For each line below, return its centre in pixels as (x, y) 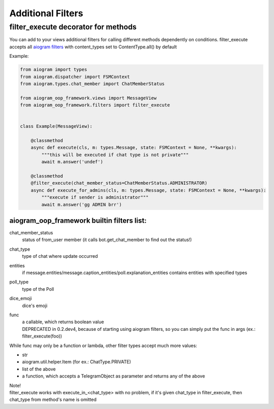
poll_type (19, 282)
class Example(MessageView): (56, 126)
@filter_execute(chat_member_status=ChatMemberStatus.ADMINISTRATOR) (119, 183)
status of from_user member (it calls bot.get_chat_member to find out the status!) (107, 240)
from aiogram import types (54, 70)
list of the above (39, 369)
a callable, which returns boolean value (63, 322)
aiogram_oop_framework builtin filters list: (78, 220)
